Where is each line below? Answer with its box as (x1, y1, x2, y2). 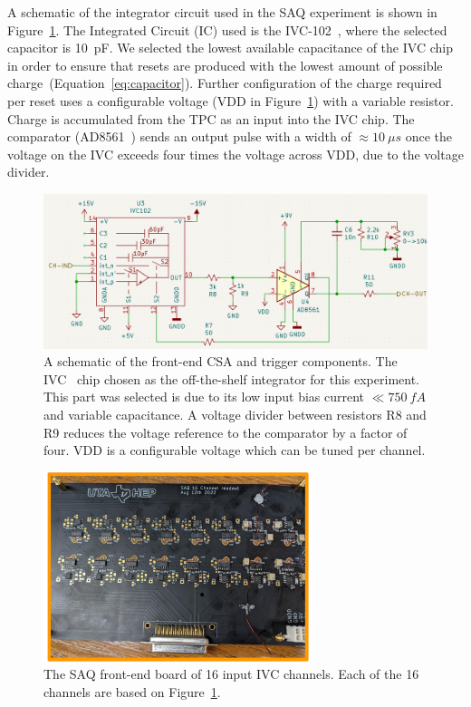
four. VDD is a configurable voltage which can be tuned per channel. (43, 441, 426, 460)
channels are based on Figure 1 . (43, 682, 221, 701)
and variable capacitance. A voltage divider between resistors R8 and (43, 404, 427, 423)
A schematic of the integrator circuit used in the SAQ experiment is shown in (7, 3, 437, 21)
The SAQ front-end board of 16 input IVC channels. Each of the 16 (43, 664, 419, 683)
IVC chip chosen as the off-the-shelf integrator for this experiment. (43, 369, 419, 388)
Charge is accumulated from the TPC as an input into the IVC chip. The (7, 109, 415, 128)
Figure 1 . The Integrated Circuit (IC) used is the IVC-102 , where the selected (7, 20, 447, 39)
